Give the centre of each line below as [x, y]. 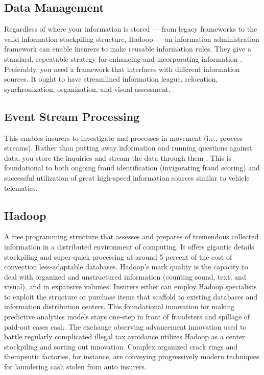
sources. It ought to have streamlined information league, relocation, [111, 79]
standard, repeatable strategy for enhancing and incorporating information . [123, 58]
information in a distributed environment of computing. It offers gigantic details [129, 246]
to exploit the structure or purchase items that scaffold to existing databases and [131, 296]
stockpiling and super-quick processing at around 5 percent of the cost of [118, 256]
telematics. [21, 187]
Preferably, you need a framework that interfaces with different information [122, 69]
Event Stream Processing [72, 116]
